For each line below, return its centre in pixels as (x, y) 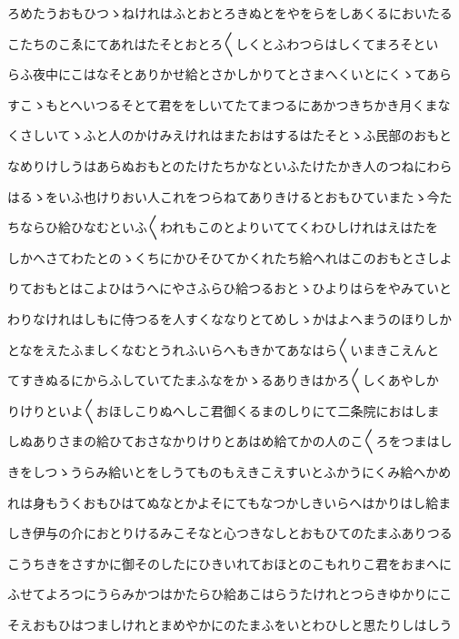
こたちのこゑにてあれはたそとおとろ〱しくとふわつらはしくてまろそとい (223, 43)
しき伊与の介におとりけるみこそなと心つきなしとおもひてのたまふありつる (230, 533)
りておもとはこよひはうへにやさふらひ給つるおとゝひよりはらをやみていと (230, 288)
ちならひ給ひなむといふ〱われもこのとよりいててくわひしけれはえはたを (223, 227)
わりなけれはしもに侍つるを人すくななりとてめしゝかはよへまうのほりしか (230, 318)
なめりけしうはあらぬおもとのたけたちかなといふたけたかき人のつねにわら (230, 165)
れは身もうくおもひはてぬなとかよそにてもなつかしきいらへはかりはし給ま (229, 502)
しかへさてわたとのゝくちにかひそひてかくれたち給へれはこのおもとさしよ (230, 257)
